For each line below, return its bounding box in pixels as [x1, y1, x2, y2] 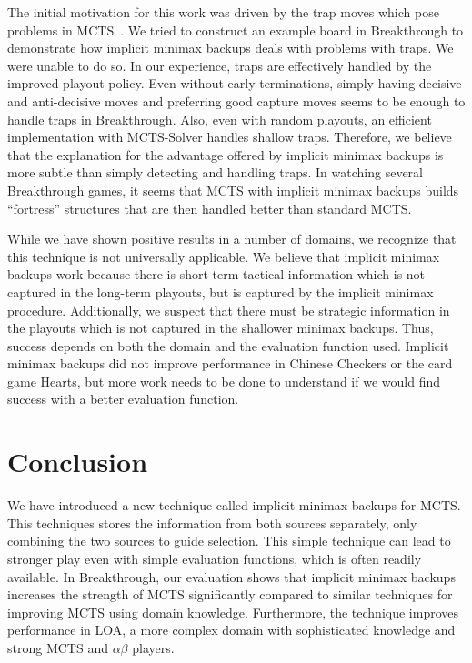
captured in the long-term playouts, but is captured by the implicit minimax [7, 282, 434, 301]
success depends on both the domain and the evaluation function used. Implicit [7, 336, 449, 355]
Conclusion [7, 443, 148, 480]
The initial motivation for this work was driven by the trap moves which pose [7, 3, 439, 21]
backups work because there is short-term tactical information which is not [7, 265, 426, 284]
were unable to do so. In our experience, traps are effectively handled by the [7, 55, 432, 75]
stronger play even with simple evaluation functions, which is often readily [7, 548, 422, 568]
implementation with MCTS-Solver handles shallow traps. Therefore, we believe [7, 127, 452, 146]
